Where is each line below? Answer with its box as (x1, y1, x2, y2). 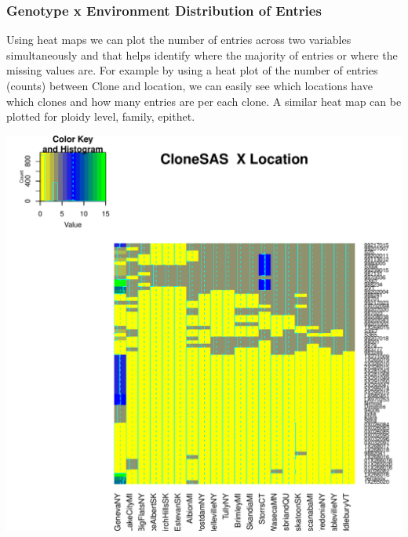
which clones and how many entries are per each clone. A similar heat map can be (6, 93, 402, 109)
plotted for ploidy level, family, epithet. (6, 108, 195, 125)
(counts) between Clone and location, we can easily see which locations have (6, 78, 373, 93)
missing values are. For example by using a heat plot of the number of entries (6, 62, 378, 78)
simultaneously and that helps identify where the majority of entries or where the (6, 46, 398, 63)
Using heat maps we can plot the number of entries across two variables (6, 31, 352, 48)
